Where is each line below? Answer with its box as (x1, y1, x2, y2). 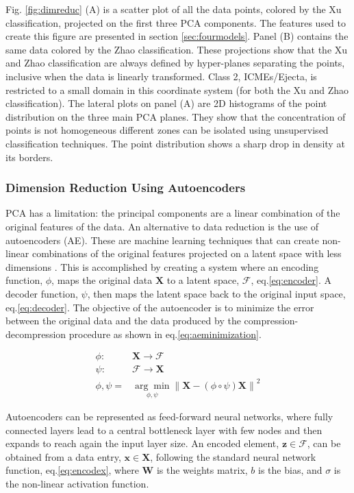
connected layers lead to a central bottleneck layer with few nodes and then (5, 422, 323, 437)
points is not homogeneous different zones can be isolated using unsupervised (5, 123, 329, 137)
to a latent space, (166, 273, 240, 287)
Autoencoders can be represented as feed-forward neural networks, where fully (5, 409, 333, 424)
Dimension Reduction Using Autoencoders (5, 179, 246, 196)
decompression (5, 326, 66, 341)
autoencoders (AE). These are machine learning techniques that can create (5, 232, 319, 247)
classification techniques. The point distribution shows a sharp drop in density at (5, 136, 345, 150)
